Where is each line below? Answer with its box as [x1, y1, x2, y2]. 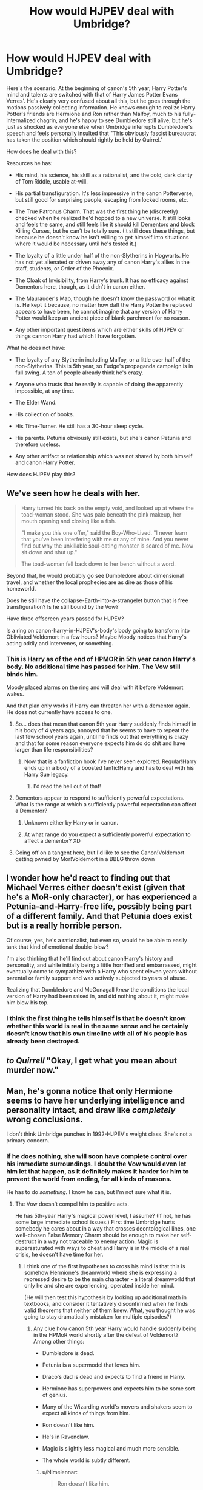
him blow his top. [6, 998, 49, 1006]
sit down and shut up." [21, 548, 78, 555]
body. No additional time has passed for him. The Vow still [6, 662, 181, 671]
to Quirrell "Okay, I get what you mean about [6, 1056, 178, 1066]
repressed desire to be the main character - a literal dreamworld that [24, 1275, 196, 1283]
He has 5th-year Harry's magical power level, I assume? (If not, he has [15, 1212, 191, 1220]
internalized [6, 117, 36, 124]
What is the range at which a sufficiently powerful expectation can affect [15, 801, 197, 808]
